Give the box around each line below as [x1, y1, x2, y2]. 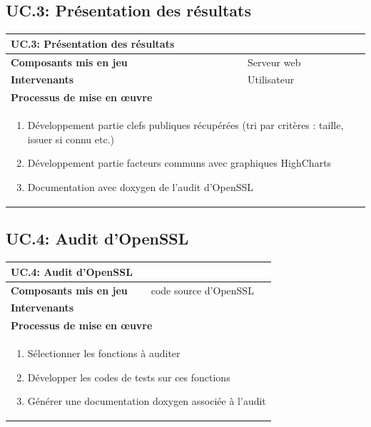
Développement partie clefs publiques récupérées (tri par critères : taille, [27, 118, 344, 133]
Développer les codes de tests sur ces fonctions [27, 369, 230, 384]
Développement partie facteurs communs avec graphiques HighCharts [27, 155, 332, 170]
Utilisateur [248, 72, 295, 87]
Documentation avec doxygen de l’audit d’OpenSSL [27, 179, 253, 194]
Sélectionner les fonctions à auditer [27, 346, 181, 361]
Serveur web [248, 54, 301, 69]
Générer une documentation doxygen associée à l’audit [27, 393, 266, 408]
